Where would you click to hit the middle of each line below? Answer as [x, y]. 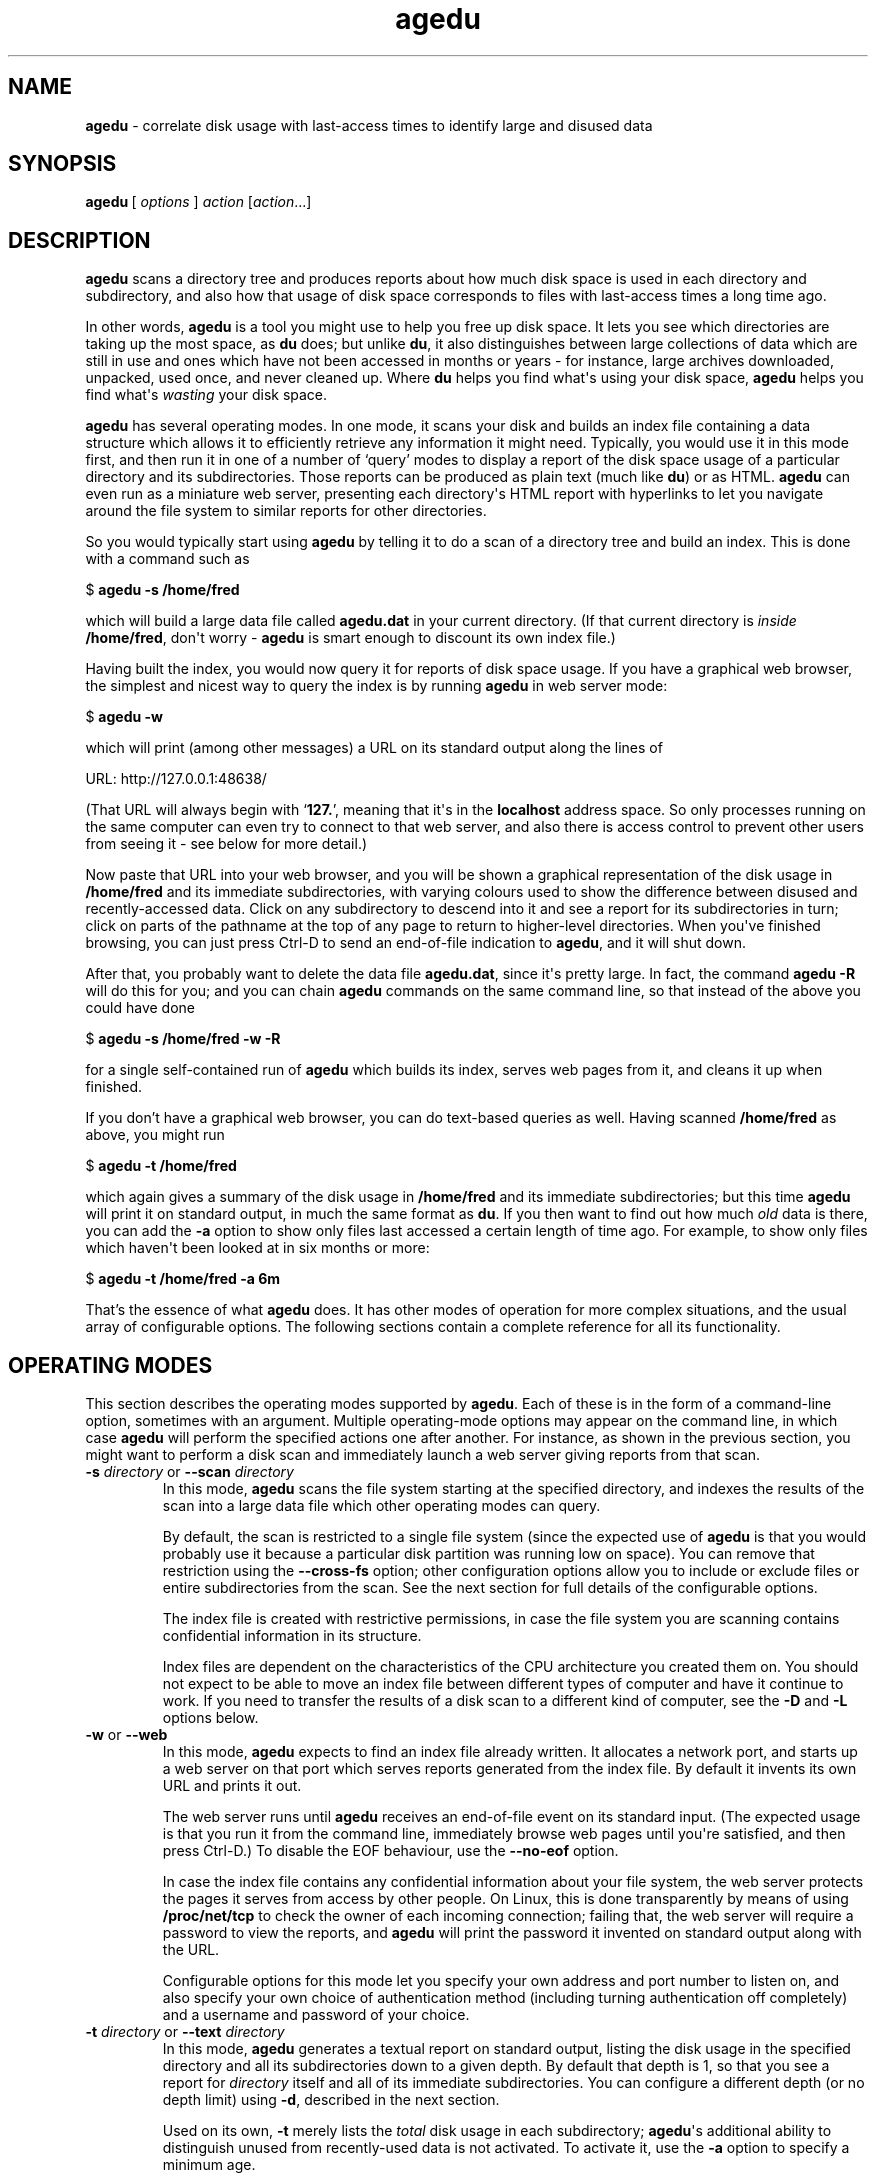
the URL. [191, 1950]
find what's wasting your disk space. [206, 395]
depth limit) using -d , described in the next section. [331, 2100]
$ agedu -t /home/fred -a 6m [183, 1279]
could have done [140, 1008]
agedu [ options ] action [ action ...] [198, 202]
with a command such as [167, 559]
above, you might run [155, 1135]
